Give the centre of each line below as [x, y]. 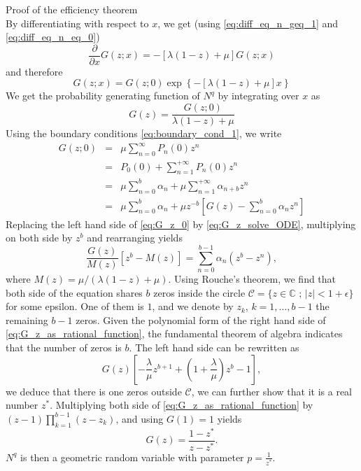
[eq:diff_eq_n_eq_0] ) [53, 37]
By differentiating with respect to [77, 23]
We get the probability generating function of [103, 96]
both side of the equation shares [74, 292]
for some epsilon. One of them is [75, 306]
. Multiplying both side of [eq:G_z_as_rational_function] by [182, 405]
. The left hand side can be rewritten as [214, 347]
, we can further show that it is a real [272, 391]
